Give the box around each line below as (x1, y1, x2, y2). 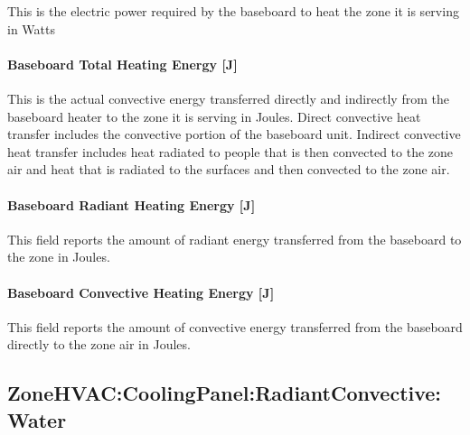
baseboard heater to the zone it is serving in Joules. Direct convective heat (7, 106, 421, 125)
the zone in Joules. (7, 247, 110, 266)
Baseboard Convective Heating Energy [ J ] (7, 282, 275, 301)
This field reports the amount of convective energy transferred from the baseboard (7, 317, 463, 336)
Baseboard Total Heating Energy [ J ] (7, 54, 238, 73)
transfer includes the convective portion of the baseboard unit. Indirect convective (7, 125, 461, 143)
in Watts (7, 19, 55, 38)
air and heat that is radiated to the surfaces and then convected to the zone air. (7, 160, 450, 179)
